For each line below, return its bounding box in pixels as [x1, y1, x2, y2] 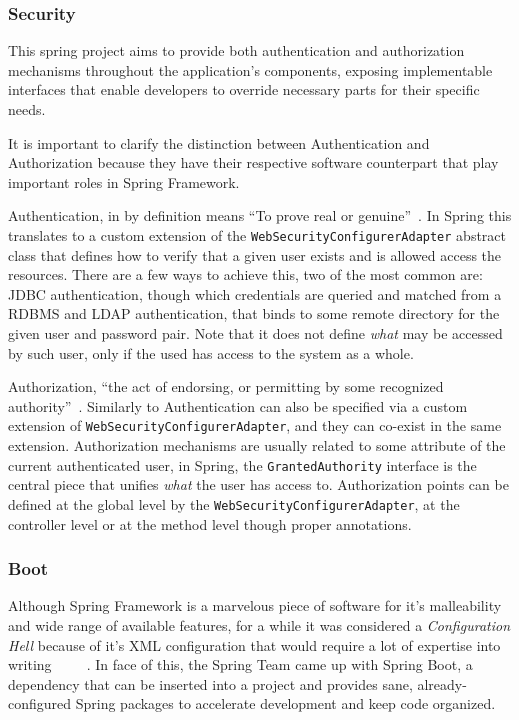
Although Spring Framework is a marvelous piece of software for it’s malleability [8, 595, 502, 616]
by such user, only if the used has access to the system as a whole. [8, 342, 414, 363]
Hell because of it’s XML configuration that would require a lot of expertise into [8, 634, 501, 655]
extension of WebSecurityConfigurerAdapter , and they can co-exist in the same [8, 415, 502, 436]
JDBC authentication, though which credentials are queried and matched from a [8, 283, 502, 304]
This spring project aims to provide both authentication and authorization [8, 40, 465, 61]
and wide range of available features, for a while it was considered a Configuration [8, 614, 511, 635]
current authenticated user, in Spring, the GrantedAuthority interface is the [8, 454, 477, 475]
